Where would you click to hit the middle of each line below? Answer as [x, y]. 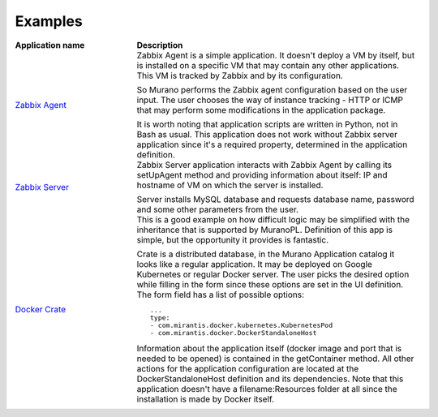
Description [160, 45]
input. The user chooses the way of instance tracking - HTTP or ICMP [270, 100]
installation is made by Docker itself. [206, 399]
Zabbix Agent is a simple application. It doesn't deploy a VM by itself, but [276, 55]
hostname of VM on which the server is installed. [230, 185]
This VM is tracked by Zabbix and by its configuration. [240, 75]
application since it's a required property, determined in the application [272, 144]
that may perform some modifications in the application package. [261, 110]
